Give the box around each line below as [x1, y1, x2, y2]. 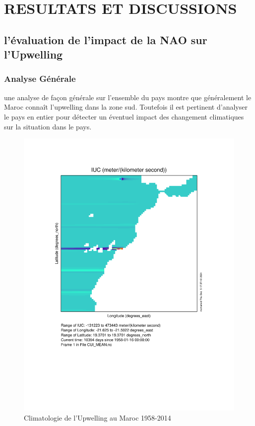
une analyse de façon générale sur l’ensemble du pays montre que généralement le [4, 92, 252, 102]
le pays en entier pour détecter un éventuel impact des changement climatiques [4, 111, 244, 122]
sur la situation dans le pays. [4, 121, 92, 131]
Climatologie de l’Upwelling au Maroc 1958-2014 [24, 412, 171, 423]
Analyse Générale [4, 72, 76, 85]
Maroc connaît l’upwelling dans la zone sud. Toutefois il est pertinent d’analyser [4, 102, 248, 112]
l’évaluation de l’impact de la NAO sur [4, 32, 207, 47]
